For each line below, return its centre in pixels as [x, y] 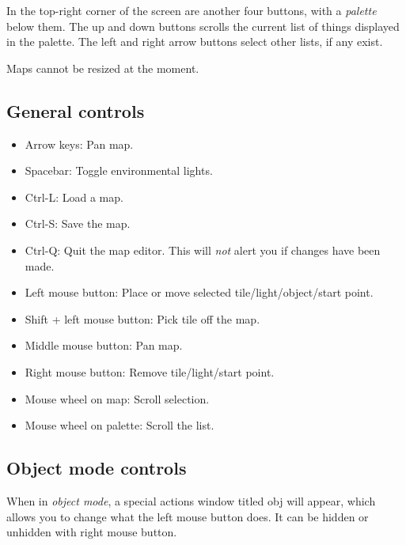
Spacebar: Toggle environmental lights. [119, 170]
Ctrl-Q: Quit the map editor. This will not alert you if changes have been [203, 250]
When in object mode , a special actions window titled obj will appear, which [191, 500]
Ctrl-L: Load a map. [74, 197]
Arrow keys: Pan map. [79, 144]
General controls [76, 110]
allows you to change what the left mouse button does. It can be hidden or [188, 516]
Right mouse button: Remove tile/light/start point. [150, 371]
